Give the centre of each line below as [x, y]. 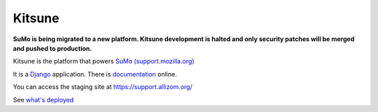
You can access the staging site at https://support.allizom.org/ [103, 87]
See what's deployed [43, 99]
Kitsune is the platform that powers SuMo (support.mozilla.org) [104, 61]
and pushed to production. [52, 48]
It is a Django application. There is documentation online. [95, 74]
